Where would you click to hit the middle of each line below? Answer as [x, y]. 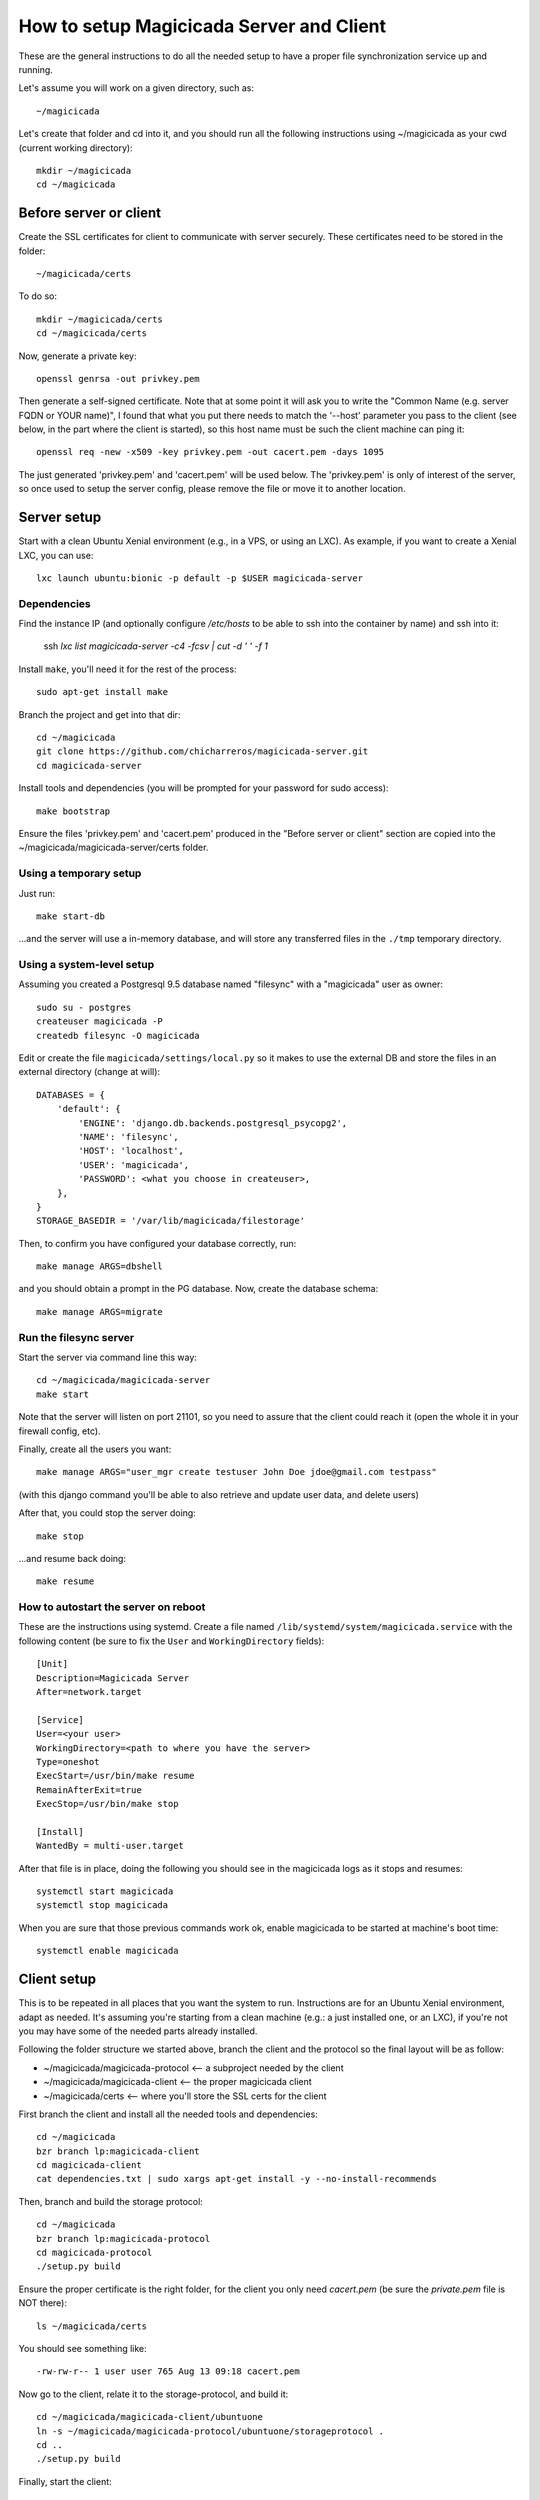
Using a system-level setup [86, 965]
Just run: [37, 893]
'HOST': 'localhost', [131, 1151]
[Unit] [52, 1664]
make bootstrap [73, 811]
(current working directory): [76, 147]
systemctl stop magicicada [102, 1905]
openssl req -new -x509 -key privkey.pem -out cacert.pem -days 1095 [210, 452]
